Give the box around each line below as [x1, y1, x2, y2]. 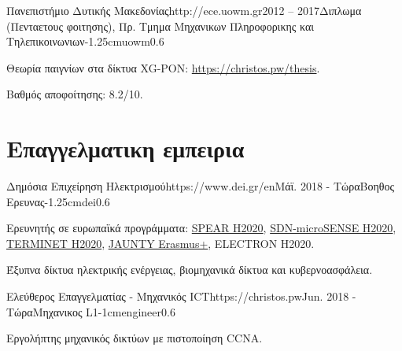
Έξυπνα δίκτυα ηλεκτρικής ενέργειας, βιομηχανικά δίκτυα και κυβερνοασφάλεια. [6, 261, 373, 278]
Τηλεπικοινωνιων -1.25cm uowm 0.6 [6, 33, 164, 50]
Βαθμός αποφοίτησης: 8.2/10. [6, 86, 143, 102]
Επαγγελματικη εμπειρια [6, 132, 245, 164]
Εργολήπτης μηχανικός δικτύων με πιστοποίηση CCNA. [6, 330, 263, 346]
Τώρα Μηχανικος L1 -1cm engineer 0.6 [6, 303, 175, 320]
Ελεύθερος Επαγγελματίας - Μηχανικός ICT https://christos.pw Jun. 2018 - [6, 288, 356, 305]
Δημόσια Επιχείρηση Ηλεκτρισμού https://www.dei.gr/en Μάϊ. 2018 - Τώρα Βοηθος [6, 178, 395, 194]
